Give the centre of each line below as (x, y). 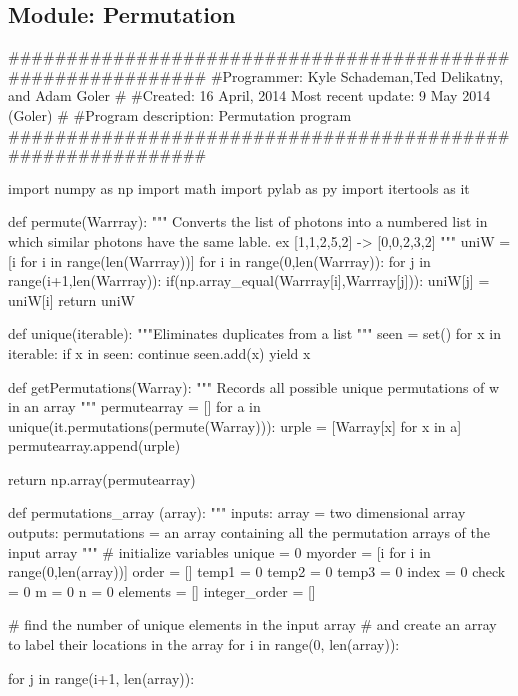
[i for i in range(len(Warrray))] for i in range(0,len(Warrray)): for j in (219, 260)
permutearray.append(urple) (94, 445)
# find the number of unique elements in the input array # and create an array (252, 624)
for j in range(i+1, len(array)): (101, 677)
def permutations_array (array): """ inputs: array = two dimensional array (237, 512)
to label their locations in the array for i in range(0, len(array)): (204, 644)
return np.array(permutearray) (102, 478)
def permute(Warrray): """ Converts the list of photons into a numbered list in (248, 221)
